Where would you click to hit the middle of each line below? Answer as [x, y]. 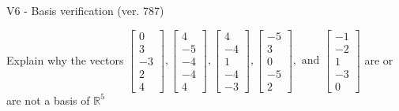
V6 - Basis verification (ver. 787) [85, 10]
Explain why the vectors [65, 59]
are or [379, 59]
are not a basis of [48, 100]
